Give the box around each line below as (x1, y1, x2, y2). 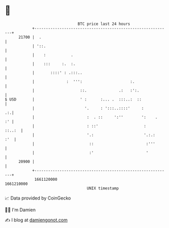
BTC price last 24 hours (77, 21, 130, 26)
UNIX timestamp (87, 185, 119, 191)
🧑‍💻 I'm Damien (5, 207, 36, 213)
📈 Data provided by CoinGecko (5, 195, 71, 201)
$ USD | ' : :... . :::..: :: (5, 96, 142, 102)
